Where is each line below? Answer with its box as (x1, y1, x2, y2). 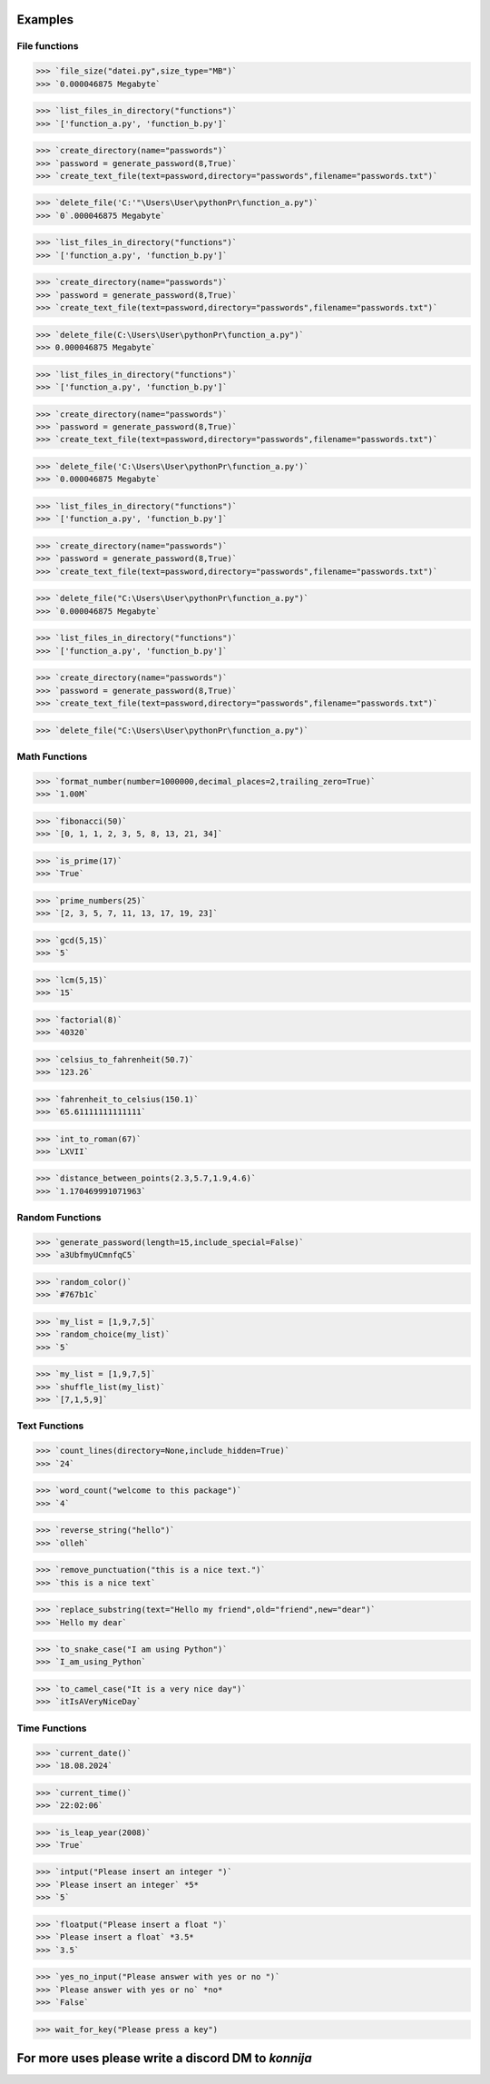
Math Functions (16, 750, 88, 763)
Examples (16, 12, 74, 27)
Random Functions (16, 1211, 102, 1224)
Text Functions (16, 1419, 84, 1432)
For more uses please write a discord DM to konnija (16, 2050, 312, 2066)
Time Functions (16, 1722, 87, 1734)
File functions (16, 40, 79, 53)
